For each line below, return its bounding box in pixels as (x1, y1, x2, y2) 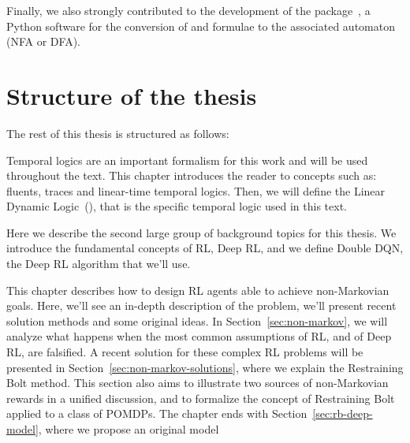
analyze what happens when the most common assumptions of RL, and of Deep (6, 328, 392, 344)
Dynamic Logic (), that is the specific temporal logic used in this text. (6, 198, 347, 214)
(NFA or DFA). (6, 33, 80, 50)
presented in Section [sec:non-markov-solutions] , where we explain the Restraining (6, 359, 404, 375)
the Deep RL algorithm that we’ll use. (6, 255, 191, 272)
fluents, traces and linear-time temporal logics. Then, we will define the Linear (6, 182, 386, 199)
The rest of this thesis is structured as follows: (6, 125, 229, 141)
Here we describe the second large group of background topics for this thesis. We (6, 224, 397, 240)
